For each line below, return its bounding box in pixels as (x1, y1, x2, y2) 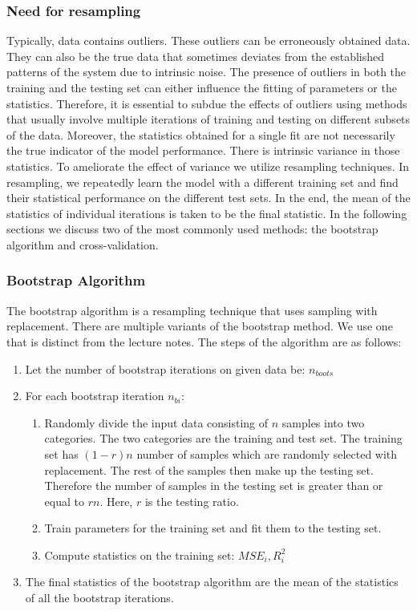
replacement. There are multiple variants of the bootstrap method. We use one (6, 318, 393, 334)
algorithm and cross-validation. (6, 236, 159, 253)
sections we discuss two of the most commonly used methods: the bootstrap (6, 221, 379, 237)
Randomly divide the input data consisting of (44, 414, 269, 431)
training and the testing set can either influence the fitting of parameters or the (6, 79, 397, 95)
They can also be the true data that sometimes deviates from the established (6, 47, 385, 64)
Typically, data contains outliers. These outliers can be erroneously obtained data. (6, 32, 411, 49)
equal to (44, 492, 84, 509)
